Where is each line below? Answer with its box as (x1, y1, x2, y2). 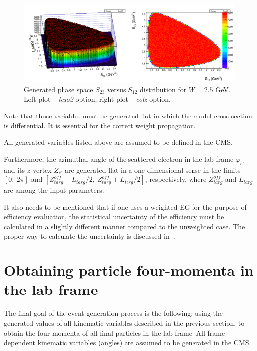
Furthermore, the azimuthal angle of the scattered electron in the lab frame (4, 153, 234, 164)
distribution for (140, 84, 187, 94)
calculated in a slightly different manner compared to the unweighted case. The (4, 221, 245, 231)
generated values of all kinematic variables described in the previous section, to (4, 318, 245, 328)
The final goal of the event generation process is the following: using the (4, 308, 223, 318)
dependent (4, 337, 36, 348)
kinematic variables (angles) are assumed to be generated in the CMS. (37, 337, 251, 348)
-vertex (30, 164, 52, 175)
